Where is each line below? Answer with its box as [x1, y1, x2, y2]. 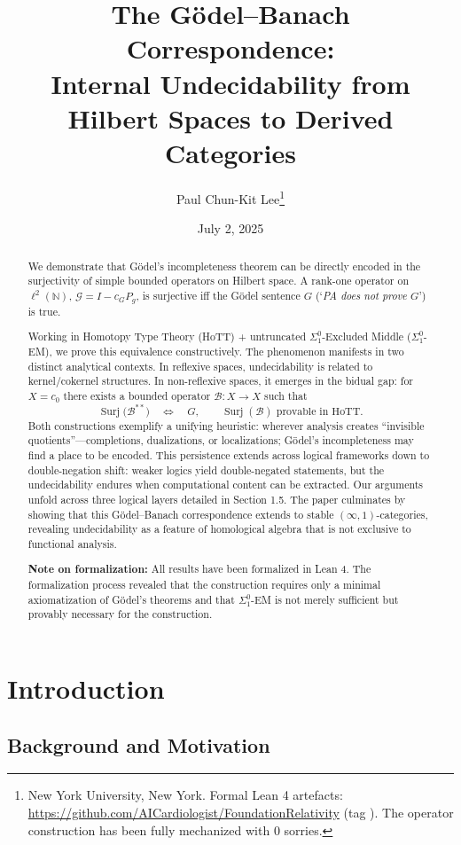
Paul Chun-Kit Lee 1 [176, 186, 285, 207]
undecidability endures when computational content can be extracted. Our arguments [27, 477, 423, 492]
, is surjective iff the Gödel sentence [136, 287, 301, 302]
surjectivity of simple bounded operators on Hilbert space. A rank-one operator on [27, 273, 410, 288]
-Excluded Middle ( [322, 329, 411, 344]
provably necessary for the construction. [27, 606, 213, 622]
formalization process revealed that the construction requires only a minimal [27, 577, 381, 592]
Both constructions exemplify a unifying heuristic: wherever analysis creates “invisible [27, 418, 425, 433]
